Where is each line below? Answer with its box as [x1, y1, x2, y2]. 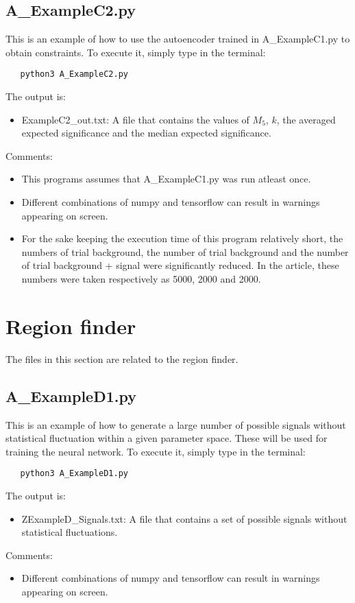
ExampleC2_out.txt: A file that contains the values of [21, 112, 249, 126]
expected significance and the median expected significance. [21, 126, 271, 140]
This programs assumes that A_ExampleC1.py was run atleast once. [21, 172, 311, 186]
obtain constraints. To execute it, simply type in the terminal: [5, 45, 266, 59]
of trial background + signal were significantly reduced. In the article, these [21, 258, 339, 272]
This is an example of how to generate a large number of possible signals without [5, 417, 346, 431]
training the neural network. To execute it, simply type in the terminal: [5, 444, 306, 458]
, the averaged [276, 112, 336, 126]
